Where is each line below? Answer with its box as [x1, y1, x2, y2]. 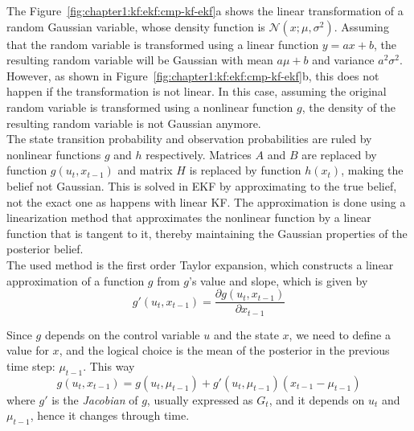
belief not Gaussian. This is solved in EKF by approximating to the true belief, [6, 177, 397, 194]
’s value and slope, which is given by [189, 272, 368, 289]
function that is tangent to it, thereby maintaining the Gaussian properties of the [6, 224, 408, 241]
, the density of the [301, 98, 396, 115]
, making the [341, 162, 404, 179]
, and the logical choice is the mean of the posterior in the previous [59, 342, 390, 359]
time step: [6, 357, 55, 374]
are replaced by [301, 146, 377, 162]
